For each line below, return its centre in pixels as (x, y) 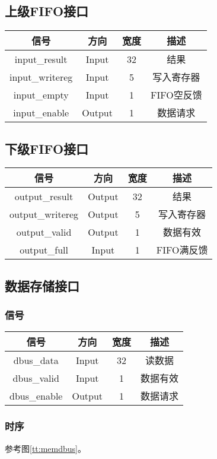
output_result (44, 196)
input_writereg (41, 77)
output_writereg (44, 214)
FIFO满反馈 (182, 250)
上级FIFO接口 (47, 11)
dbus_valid (36, 378)
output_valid (44, 232)
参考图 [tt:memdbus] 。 (45, 448)
